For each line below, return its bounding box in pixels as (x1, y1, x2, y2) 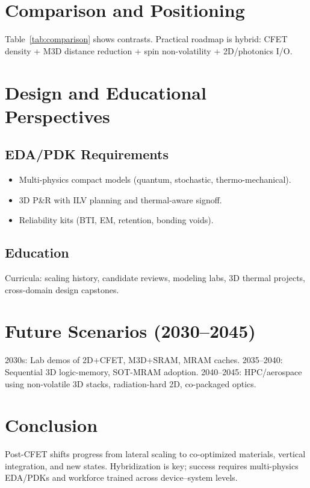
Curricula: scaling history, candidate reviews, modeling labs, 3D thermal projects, (5, 271, 306, 284)
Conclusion (5, 413, 98, 437)
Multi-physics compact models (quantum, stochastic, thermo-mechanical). (19, 173, 291, 186)
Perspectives (5, 103, 110, 128)
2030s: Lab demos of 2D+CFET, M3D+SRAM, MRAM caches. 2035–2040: (5, 353, 283, 366)
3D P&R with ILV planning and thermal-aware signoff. (19, 193, 222, 206)
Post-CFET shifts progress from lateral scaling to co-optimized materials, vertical (5, 448, 306, 460)
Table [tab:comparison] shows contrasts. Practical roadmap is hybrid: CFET (5, 33, 288, 45)
